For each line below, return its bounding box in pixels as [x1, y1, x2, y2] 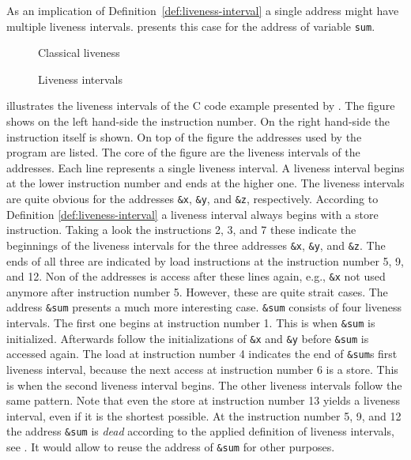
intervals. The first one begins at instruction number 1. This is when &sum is [6, 315, 375, 330]
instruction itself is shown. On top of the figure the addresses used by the [6, 128, 362, 145]
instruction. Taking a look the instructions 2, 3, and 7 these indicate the [6, 221, 356, 238]
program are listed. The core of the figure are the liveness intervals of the [6, 144, 360, 160]
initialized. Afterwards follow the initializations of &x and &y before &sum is [6, 330, 369, 346]
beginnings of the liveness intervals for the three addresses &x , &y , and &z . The [6, 236, 386, 253]
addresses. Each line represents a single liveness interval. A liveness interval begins [6, 159, 405, 175]
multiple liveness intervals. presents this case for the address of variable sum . [6, 17, 375, 34]
